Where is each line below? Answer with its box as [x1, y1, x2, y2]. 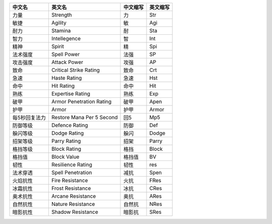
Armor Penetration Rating [51, 98, 112, 105]
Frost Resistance [51, 185, 91, 192]
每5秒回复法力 [12, 114, 46, 121]
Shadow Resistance [51, 208, 98, 215]
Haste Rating [51, 75, 82, 81]
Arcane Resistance [51, 193, 96, 199]
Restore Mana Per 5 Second [51, 114, 118, 121]
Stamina [51, 27, 71, 34]
